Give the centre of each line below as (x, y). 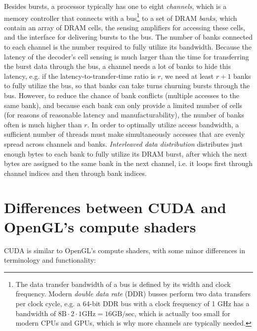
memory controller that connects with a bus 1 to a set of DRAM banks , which (121, 17)
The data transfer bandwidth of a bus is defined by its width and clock (123, 284)
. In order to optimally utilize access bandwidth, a (163, 124)
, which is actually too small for (182, 313)
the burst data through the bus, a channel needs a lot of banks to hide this (117, 66)
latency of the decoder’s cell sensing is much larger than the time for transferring (127, 56)
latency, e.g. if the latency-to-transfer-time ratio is (80, 76)
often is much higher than (43, 124)
